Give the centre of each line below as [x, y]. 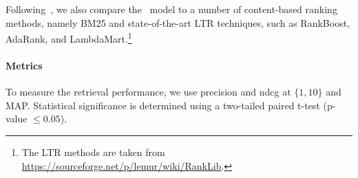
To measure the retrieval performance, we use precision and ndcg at [148, 92]
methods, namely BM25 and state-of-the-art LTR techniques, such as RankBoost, [178, 22]
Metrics [24, 66]
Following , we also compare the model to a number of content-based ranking [171, 9]
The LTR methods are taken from [93, 152]
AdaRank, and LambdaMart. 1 [69, 37]
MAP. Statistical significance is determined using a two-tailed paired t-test [163, 105]
